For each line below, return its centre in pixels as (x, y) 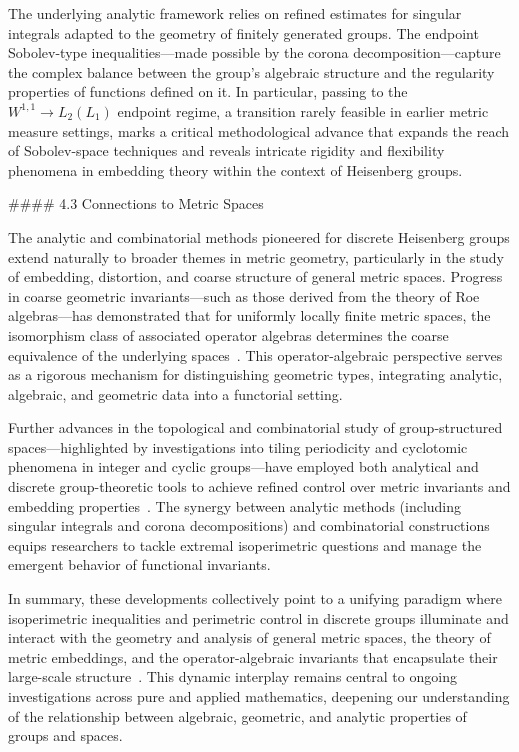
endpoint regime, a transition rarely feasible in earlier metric (303, 110)
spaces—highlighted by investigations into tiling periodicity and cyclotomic (238, 446)
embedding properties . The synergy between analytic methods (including (235, 505)
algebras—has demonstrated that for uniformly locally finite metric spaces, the (249, 315)
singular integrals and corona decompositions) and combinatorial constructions (249, 525)
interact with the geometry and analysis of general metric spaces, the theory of (249, 637)
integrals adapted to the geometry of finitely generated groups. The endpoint (243, 32)
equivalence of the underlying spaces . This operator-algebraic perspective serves (255, 354)
